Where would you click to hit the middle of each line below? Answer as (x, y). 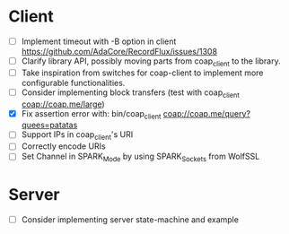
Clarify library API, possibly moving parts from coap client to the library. (151, 62)
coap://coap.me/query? (206, 113)
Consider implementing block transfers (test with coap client (130, 93)
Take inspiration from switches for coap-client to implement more (142, 73)
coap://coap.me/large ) (63, 104)
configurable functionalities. (73, 82)
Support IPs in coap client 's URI (77, 136)
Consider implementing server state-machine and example (130, 220)
